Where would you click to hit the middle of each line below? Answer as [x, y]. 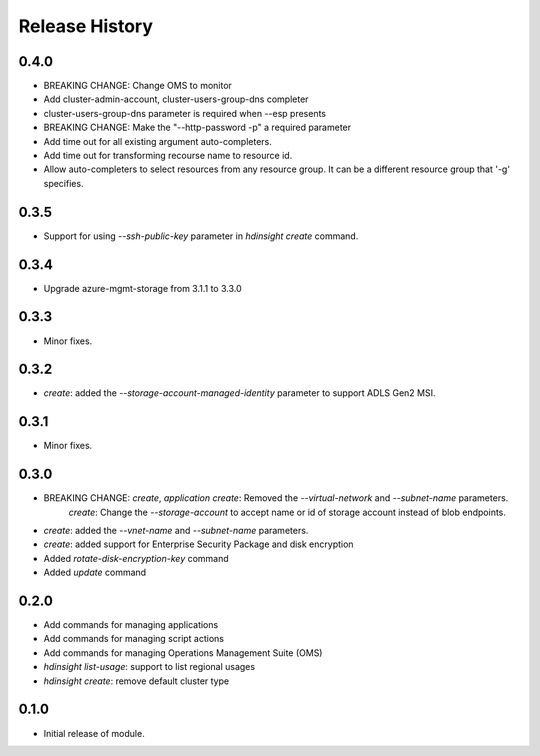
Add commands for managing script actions [134, 639]
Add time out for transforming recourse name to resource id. [168, 156]
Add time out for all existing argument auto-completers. [157, 141]
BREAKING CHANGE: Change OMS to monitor [137, 86]
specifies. [63, 183]
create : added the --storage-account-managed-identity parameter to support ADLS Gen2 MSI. [239, 393]
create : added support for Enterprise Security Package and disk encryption [198, 544]
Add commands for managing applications [131, 625]
